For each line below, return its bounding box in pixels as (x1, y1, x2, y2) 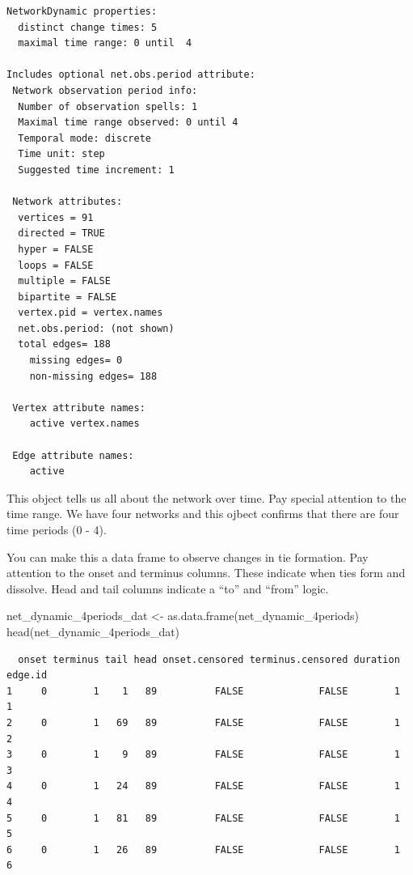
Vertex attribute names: (12, 401, 145, 414)
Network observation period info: (12, 84, 198, 96)
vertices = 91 (18, 211, 94, 223)
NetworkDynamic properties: (6, 6, 158, 17)
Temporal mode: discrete (18, 132, 151, 144)
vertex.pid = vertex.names (18, 307, 163, 319)
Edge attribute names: (12, 449, 134, 461)
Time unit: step (18, 148, 105, 160)
